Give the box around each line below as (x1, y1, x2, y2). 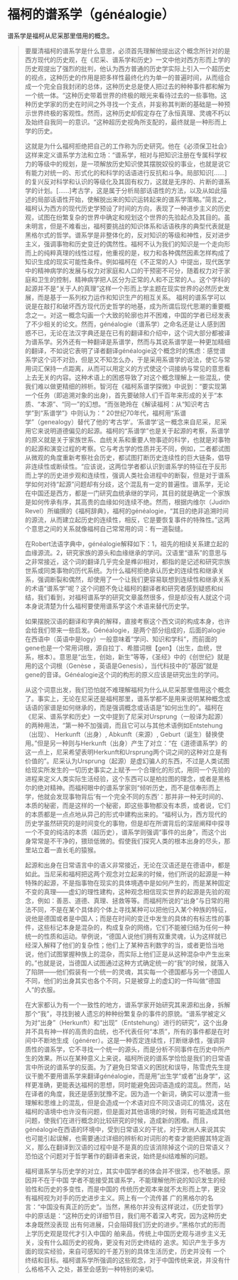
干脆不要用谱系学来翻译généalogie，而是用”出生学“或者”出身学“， (31, 1071, 225, 1080)
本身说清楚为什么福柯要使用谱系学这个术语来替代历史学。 (24, 602, 193, 610)
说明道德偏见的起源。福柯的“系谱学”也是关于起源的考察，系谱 (43, 426, 224, 435)
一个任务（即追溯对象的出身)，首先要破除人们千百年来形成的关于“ (24, 391, 217, 399)
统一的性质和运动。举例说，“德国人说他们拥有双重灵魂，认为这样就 (24, 932, 221, 940)
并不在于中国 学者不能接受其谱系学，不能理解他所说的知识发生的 (31, 1175, 220, 1184)
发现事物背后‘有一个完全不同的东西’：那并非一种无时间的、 (55, 792, 228, 801)
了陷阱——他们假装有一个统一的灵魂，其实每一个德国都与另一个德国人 (24, 967, 231, 976)
